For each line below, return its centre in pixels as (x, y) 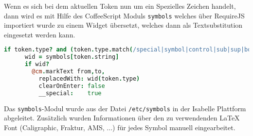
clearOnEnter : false (72, 86)
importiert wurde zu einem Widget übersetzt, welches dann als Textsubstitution (123, 25)
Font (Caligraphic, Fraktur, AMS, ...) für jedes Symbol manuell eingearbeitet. (120, 127)
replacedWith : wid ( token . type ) (89, 78)
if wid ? (37, 64)
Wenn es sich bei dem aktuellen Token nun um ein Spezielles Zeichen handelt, (120, 6)
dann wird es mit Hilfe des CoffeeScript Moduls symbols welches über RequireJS (124, 15)
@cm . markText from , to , (68, 72)
